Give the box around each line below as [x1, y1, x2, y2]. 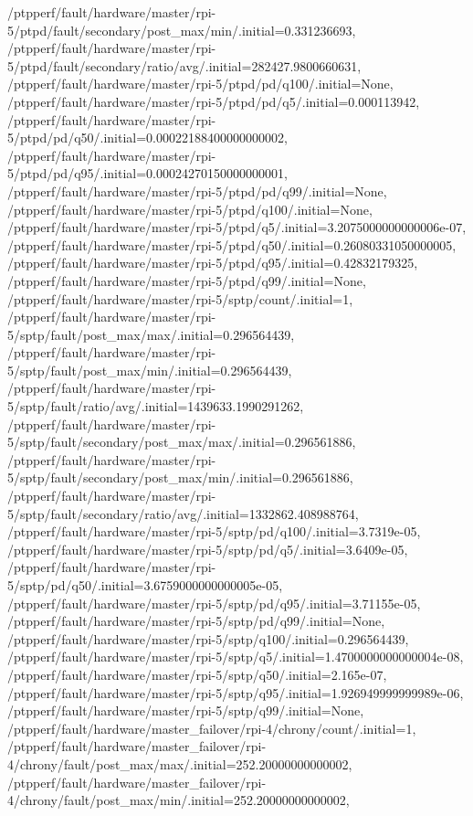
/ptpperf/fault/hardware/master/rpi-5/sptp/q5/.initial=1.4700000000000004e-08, [7, 647, 464, 666]
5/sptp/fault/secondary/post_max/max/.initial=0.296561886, [7, 432, 356, 451]
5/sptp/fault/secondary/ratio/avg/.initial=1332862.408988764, [7, 503, 359, 523]
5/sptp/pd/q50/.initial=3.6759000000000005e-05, [7, 576, 283, 594]
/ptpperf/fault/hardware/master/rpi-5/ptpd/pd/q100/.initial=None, [7, 74, 394, 93]
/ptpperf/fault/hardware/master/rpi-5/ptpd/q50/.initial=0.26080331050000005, [7, 235, 457, 254]
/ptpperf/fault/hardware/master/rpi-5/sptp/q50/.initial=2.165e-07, [7, 664, 387, 684]
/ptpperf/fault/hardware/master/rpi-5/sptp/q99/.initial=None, [7, 701, 364, 720]
